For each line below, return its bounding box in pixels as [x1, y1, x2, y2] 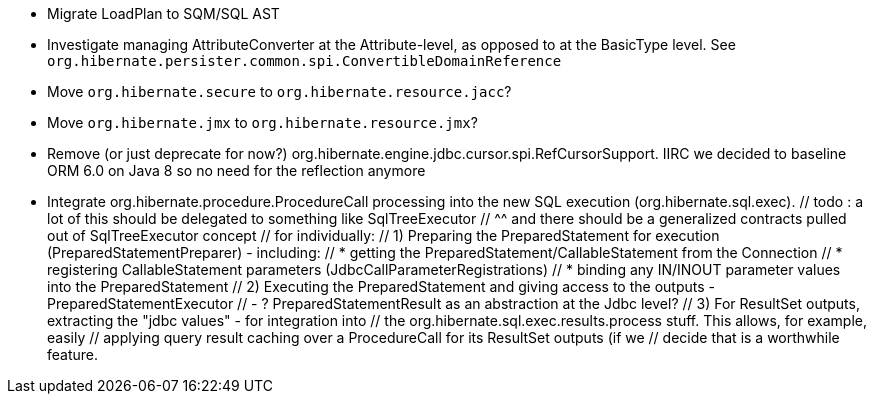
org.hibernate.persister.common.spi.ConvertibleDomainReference [47, 53, 562, 69]
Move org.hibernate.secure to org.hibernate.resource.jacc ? [47, 83, 512, 100]
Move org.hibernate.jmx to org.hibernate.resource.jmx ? [47, 114, 478, 131]
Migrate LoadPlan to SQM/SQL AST [47, 5, 280, 22]
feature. [47, 346, 99, 363]
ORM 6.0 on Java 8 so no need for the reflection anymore [47, 162, 426, 179]
